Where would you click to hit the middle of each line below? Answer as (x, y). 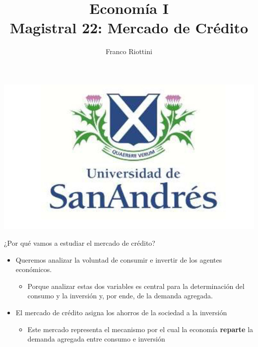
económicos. (34, 269)
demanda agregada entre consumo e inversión (96, 339)
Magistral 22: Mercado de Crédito (129, 28)
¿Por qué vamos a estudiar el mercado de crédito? (80, 243)
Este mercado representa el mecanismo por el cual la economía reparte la (140, 329)
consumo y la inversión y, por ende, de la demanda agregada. (120, 296)
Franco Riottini (129, 51)
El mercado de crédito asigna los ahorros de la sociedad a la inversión (121, 312)
